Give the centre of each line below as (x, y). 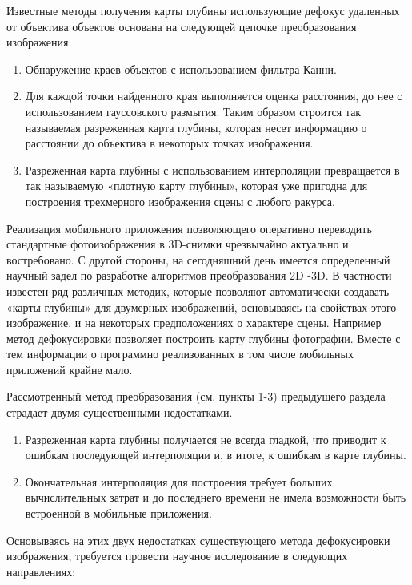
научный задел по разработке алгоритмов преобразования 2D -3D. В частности (199, 275)
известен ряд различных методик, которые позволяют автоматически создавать (198, 290)
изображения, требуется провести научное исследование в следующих (177, 556)
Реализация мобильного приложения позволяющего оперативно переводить (189, 228)
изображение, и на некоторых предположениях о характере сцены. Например (194, 323)
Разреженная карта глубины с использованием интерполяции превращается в (212, 169)
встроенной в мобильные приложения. (118, 513)
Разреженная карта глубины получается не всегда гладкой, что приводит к (206, 439)
